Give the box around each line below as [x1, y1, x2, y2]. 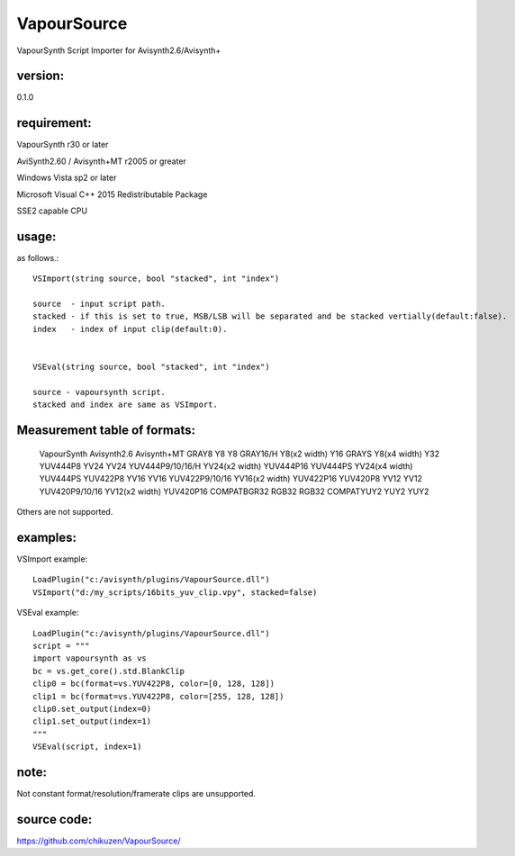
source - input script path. [32, 299, 167, 309]
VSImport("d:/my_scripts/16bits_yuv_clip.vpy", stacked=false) [32, 587, 318, 598]
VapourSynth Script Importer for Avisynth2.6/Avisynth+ [16, 45, 221, 56]
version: [16, 68, 65, 84]
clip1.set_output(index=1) [32, 716, 152, 726]
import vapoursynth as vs [32, 653, 148, 663]
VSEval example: [16, 608, 79, 618]
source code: [16, 811, 93, 827]
